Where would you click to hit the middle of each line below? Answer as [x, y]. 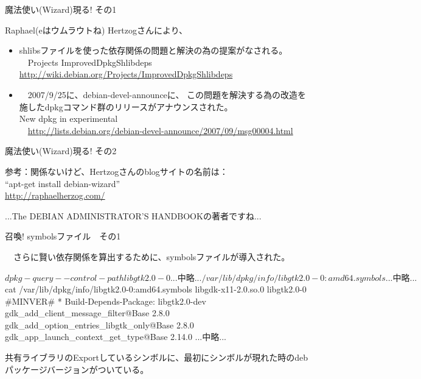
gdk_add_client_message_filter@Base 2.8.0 [87, 313]
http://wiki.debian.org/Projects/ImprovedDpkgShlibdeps [126, 74]
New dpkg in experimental [68, 119]
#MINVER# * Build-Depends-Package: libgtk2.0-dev [106, 301]
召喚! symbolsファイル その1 [63, 236]
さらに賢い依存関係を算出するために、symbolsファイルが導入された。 [151, 256]
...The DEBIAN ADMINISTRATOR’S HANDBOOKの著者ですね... [133, 215]
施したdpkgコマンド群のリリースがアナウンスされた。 [126, 106]
